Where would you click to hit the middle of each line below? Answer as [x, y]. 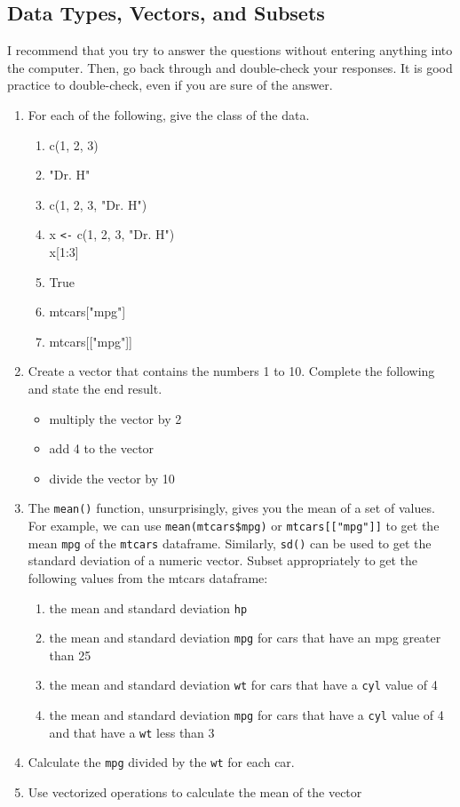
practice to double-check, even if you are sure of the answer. [170, 85]
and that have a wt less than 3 [132, 732]
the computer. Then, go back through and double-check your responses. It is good [230, 67]
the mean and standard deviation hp [148, 607]
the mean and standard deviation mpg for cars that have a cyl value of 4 [246, 715]
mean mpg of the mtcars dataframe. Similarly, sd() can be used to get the [230, 543]
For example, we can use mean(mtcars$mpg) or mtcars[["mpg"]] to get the [234, 526]
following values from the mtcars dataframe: [148, 577]
